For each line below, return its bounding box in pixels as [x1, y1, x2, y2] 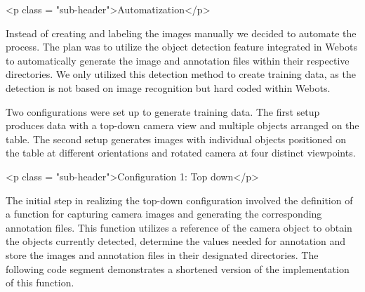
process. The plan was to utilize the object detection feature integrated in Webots [6, 39, 357, 54]
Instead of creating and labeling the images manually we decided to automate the [6, 25, 357, 40]
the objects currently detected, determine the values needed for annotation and [6, 234, 346, 248]
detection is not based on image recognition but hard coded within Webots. [6, 80, 331, 95]
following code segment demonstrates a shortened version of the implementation [6, 261, 350, 276]
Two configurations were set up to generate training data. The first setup [6, 104, 320, 119]
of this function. [6, 275, 74, 290]
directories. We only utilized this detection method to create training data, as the [6, 67, 356, 81]
